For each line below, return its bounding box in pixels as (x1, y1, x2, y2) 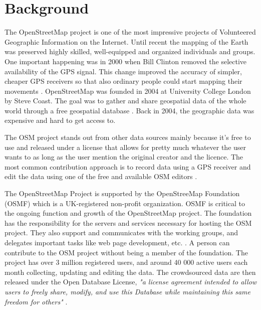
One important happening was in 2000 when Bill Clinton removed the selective (5, 56, 247, 66)
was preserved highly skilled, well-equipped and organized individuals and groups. (5, 46, 255, 57)
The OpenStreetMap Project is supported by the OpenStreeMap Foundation (5, 188, 240, 199)
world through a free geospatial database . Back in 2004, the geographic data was (5, 105, 254, 115)
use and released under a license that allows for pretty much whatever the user (5, 141, 246, 152)
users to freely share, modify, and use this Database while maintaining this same (5, 286, 250, 296)
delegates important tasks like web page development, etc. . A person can (5, 237, 230, 247)
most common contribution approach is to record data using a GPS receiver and (5, 161, 251, 172)
